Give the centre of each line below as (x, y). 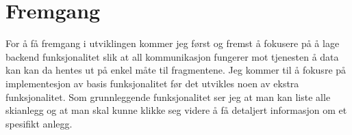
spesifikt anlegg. (39, 123)
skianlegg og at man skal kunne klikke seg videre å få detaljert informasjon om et (176, 110)
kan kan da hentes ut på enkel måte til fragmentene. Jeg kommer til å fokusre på (176, 70)
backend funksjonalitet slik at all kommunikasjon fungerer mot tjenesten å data (172, 56)
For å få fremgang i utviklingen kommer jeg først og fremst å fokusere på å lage (173, 43)
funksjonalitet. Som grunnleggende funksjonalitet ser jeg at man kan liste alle (168, 96)
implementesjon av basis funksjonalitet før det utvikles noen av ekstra (152, 83)
